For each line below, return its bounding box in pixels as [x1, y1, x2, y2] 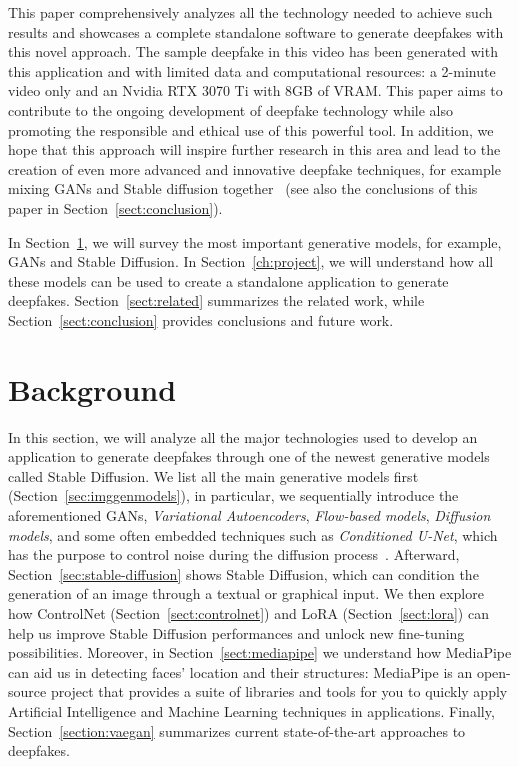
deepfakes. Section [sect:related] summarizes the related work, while [8, 290, 425, 311]
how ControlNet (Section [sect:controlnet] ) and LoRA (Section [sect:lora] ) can [8, 602, 489, 623]
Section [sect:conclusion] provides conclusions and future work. [8, 309, 394, 330]
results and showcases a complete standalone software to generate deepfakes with [8, 21, 504, 42]
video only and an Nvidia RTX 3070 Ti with [8, 80, 281, 101]
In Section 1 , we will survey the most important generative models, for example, [8, 231, 502, 252]
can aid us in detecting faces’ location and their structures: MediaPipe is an [8, 661, 473, 682]
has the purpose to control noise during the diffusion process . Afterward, [8, 544, 460, 565]
